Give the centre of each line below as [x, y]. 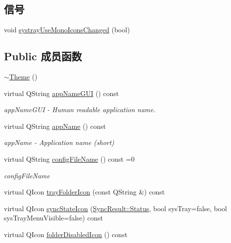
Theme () [23, 76]
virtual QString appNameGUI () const [62, 93]
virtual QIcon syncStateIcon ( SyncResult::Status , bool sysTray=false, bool [115, 208]
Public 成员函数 [43, 56]
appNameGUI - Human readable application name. [80, 109]
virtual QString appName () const [55, 126]
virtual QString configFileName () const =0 [69, 158]
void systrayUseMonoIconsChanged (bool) [67, 30]
